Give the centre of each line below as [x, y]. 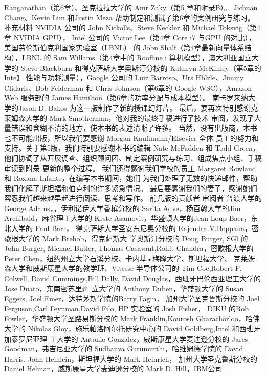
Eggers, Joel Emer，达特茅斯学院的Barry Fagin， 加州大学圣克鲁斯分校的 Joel [132, 298]
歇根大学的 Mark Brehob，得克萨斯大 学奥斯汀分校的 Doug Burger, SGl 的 [126, 238]
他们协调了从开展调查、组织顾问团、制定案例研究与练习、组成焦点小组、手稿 [133, 158]
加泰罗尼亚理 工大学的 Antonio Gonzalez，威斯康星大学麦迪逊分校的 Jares [126, 338]
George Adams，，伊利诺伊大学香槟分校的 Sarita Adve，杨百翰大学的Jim [123, 208]
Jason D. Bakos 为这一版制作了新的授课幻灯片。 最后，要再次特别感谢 [135, 107]
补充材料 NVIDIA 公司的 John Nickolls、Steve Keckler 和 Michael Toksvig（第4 [132, 27]
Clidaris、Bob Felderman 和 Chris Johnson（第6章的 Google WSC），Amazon [128, 87]
